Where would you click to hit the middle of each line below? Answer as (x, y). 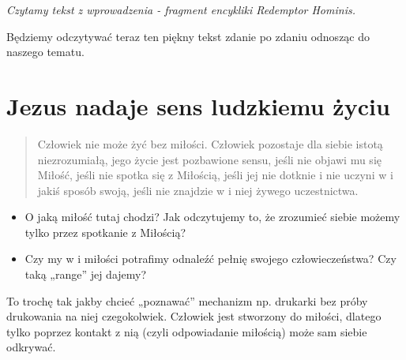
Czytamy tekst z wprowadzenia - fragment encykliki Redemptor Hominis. (181, 9)
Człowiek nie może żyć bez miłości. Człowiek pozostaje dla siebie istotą (210, 143)
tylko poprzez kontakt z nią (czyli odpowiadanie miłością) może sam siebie (187, 331)
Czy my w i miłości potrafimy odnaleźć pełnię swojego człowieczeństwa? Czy (211, 259)
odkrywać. (31, 347)
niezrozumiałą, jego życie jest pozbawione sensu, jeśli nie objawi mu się (209, 159)
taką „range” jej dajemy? (86, 274)
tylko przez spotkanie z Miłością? (105, 232)
